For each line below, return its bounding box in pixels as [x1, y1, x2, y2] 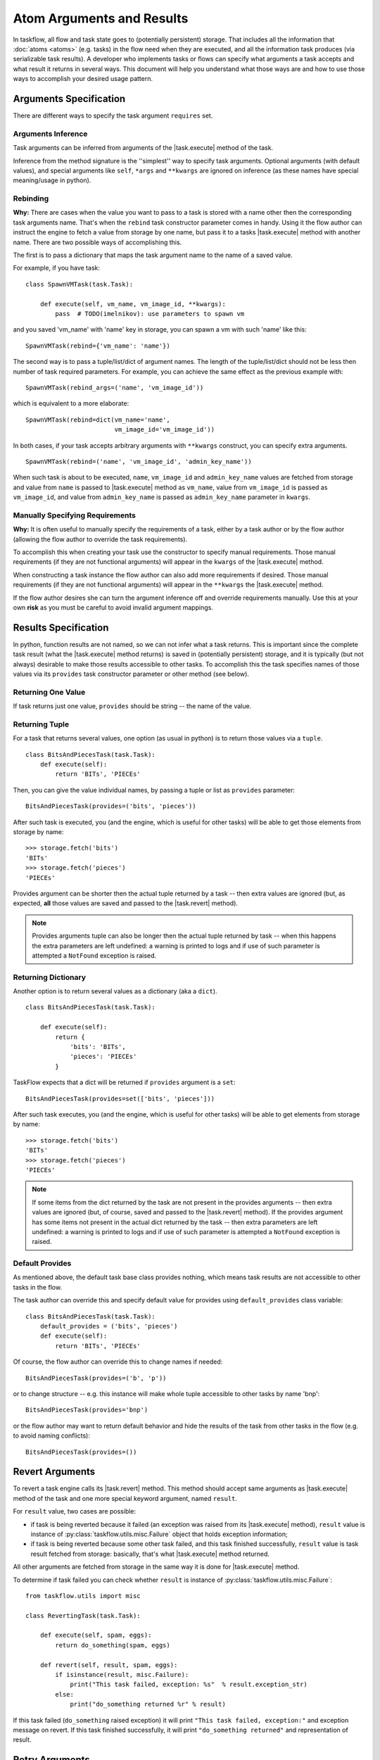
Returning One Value [13, 687, 86, 697]
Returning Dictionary [13, 972, 87, 982]
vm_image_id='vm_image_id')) [114, 426, 215, 434]
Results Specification [13, 622, 109, 634]
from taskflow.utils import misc [25, 1592, 141, 1599]
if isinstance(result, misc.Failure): [55, 1671, 189, 1679]
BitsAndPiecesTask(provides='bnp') [25, 1406, 148, 1414]
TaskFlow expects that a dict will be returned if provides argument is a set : [13, 1078, 236, 1087]
